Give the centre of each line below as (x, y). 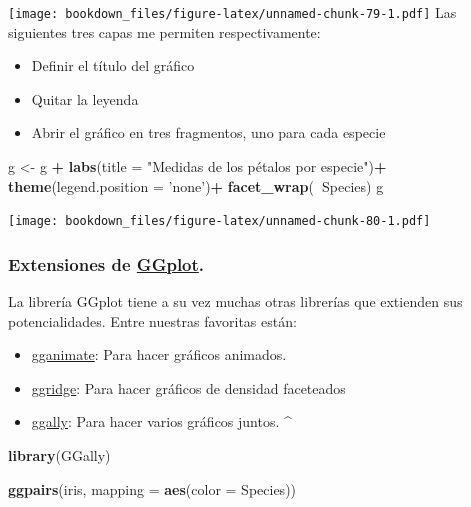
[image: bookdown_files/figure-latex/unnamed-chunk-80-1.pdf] (219, 221)
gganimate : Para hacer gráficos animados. (159, 354)
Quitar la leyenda (85, 98)
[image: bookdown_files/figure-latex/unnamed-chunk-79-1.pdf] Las (232, 12)
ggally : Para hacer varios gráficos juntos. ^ (161, 421)
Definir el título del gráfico (113, 65)
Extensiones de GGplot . (106, 263)
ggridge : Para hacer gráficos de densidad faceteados (188, 387)
